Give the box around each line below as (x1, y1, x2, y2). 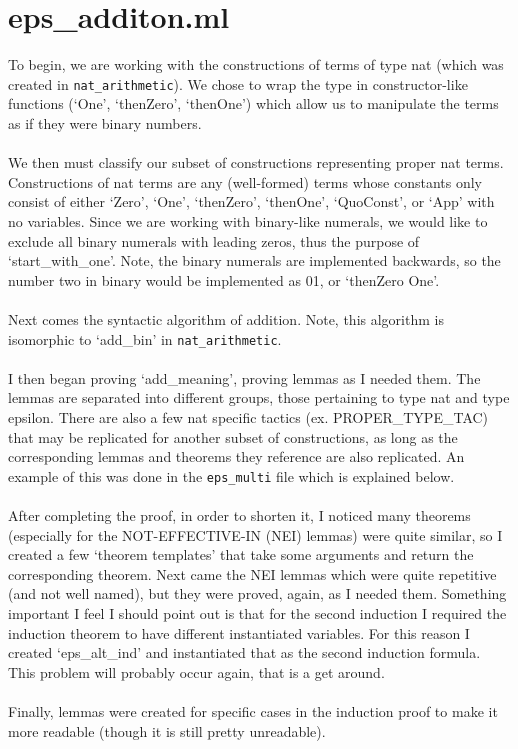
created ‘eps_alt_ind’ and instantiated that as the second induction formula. (8, 642, 481, 663)
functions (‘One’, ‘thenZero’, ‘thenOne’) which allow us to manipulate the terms (8, 93, 499, 114)
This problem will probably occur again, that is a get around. (8, 661, 385, 682)
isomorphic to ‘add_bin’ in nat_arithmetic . (8, 328, 282, 349)
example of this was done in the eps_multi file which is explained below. (8, 465, 455, 486)
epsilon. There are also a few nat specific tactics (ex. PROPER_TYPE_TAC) (8, 406, 489, 427)
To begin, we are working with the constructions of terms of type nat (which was (8, 54, 504, 75)
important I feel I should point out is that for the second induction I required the (8, 602, 507, 623)
